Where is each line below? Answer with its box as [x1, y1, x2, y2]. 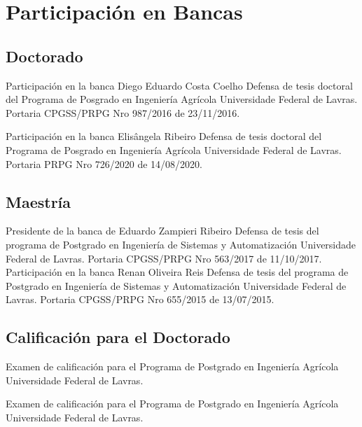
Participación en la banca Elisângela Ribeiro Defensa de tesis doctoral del [6, 129, 322, 143]
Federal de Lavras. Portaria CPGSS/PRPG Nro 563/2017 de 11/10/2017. [6, 251, 322, 265]
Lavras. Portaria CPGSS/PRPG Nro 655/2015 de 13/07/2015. [6, 292, 274, 307]
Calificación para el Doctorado [6, 326, 230, 348]
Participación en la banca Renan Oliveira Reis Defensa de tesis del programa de [6, 265, 349, 279]
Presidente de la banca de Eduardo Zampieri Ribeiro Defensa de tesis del [6, 223, 319, 238]
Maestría [6, 190, 71, 212]
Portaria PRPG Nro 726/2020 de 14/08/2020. [6, 156, 203, 171]
